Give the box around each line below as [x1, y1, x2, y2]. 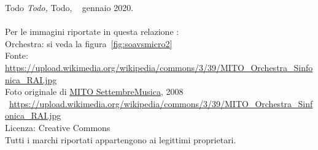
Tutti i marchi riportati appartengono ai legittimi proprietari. [5, 133, 236, 146]
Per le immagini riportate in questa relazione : [5, 25, 179, 38]
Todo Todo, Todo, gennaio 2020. [5, 1, 134, 13]
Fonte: [5, 49, 28, 62]
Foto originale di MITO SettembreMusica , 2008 [5, 85, 184, 98]
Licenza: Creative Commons [5, 121, 111, 133]
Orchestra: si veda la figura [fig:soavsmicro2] [5, 37, 173, 50]
